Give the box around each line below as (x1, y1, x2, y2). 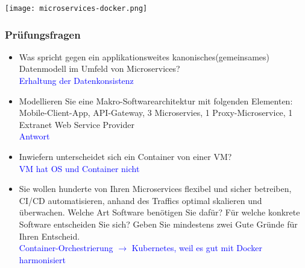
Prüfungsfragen (5, 27, 81, 42)
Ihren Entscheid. (19, 229, 80, 242)
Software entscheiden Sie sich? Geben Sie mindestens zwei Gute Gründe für (19, 218, 298, 230)
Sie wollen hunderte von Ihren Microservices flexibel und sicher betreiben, (19, 182, 292, 195)
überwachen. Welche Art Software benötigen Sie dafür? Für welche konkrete (19, 206, 300, 219)
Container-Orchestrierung (19, 241, 113, 254)
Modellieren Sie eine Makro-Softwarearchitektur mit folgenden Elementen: (19, 94, 293, 107)
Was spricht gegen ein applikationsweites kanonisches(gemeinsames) (19, 50, 269, 63)
